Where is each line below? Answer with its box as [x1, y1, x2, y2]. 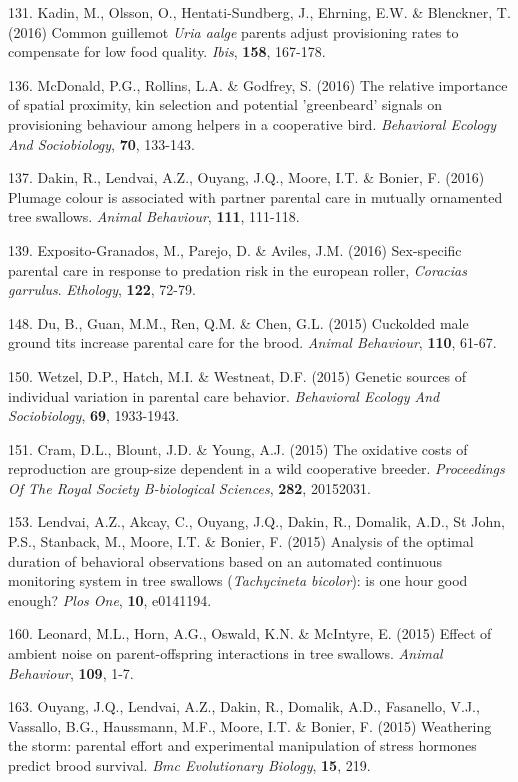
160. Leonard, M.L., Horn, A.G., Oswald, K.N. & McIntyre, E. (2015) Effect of [8, 623, 492, 644]
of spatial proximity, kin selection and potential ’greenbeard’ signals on [8, 94, 443, 115]
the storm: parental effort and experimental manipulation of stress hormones [8, 735, 477, 756]
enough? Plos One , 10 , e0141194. [8, 589, 212, 610]
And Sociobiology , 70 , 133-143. [8, 133, 195, 154]
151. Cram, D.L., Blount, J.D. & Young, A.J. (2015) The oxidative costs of [8, 438, 468, 459]
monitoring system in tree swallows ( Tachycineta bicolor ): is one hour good [8, 570, 468, 591]
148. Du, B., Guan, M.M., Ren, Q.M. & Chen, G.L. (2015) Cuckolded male [8, 312, 469, 333]
